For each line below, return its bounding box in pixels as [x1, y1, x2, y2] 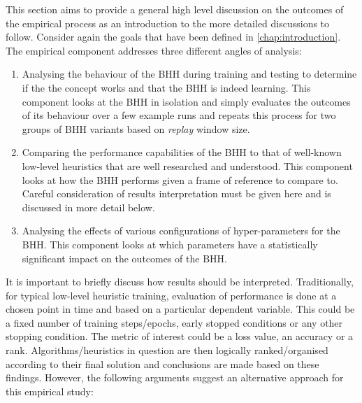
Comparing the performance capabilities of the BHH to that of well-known [22, 145, 342, 160]
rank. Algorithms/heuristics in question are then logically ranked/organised [6, 343, 328, 358]
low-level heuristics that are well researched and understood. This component [22, 158, 353, 173]
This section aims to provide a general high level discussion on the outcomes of [6, 2, 344, 16]
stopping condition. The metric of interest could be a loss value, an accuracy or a [6, 329, 354, 344]
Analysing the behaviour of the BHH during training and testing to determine [22, 66, 357, 81]
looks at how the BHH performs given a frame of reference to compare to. [22, 172, 338, 187]
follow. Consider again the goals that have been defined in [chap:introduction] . [6, 29, 341, 44]
